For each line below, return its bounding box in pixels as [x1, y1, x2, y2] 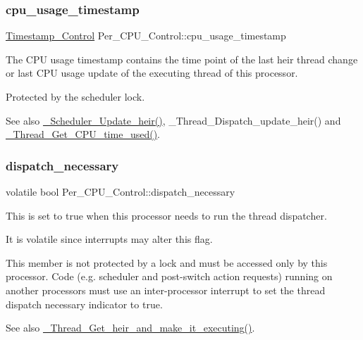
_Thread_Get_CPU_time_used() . [6, 127, 160, 141]
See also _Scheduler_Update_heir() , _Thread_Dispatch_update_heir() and [6, 113, 341, 127]
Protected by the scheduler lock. [6, 89, 145, 103]
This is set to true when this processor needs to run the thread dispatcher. [6, 208, 327, 222]
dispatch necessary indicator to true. [6, 296, 163, 311]
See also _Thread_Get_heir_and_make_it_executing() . [6, 320, 255, 335]
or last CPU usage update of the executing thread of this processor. [6, 65, 298, 80]
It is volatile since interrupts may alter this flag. [6, 232, 213, 246]
